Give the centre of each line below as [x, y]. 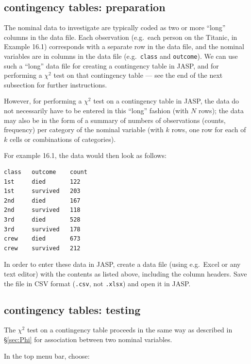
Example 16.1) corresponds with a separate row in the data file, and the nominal [124, 46]
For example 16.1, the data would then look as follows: [85, 155]
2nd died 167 [42, 200]
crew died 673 [42, 239]
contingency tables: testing [72, 309]
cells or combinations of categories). [63, 139]
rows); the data [221, 111]
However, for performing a [43, 101]
